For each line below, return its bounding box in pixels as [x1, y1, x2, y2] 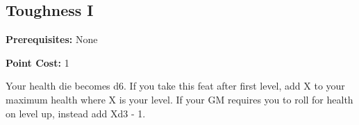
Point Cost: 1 [6, 55, 69, 69]
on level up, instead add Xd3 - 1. [6, 106, 146, 120]
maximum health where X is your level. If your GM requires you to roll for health [6, 92, 353, 106]
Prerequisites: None [6, 32, 98, 47]
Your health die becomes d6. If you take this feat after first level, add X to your [6, 78, 345, 93]
